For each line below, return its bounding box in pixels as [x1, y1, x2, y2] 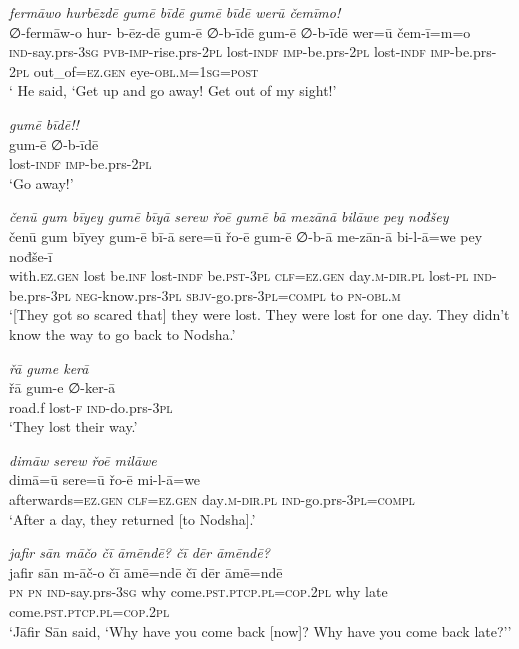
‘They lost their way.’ [9, 416, 138, 437]
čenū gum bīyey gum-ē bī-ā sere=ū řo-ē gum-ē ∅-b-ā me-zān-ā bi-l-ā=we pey [9, 225, 483, 246]
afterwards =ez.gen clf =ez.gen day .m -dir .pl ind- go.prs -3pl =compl [9, 489, 415, 510]
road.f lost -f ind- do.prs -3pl [9, 396, 173, 417]
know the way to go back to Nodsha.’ [9, 323, 236, 344]
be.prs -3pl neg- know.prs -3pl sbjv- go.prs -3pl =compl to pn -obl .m [9, 284, 401, 305]
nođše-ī [9, 245, 53, 266]
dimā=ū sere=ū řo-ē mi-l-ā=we [9, 469, 201, 490]
